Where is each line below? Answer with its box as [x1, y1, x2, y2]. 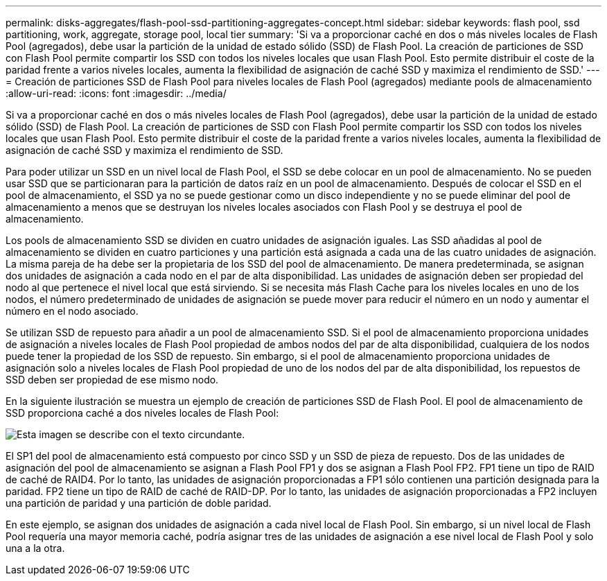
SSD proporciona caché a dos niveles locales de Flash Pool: [6, 407, 279, 419]
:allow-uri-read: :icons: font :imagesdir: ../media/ [6, 87, 227, 99]
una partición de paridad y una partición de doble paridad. [6, 497, 272, 509]
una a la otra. [6, 542, 65, 554]
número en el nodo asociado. [6, 305, 139, 317]
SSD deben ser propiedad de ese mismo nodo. [6, 374, 219, 385]
